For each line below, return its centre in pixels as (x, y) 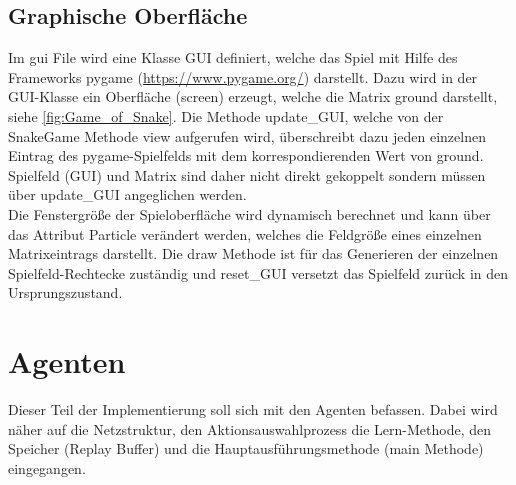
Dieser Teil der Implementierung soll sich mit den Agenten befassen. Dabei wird (253, 409)
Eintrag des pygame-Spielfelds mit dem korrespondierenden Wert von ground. (246, 155)
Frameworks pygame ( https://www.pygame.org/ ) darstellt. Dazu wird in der (243, 76)
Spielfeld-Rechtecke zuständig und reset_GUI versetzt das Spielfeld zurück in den (258, 272)
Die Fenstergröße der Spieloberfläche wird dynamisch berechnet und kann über (249, 213)
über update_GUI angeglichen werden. (127, 194)
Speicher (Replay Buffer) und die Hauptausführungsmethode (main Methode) (246, 448)
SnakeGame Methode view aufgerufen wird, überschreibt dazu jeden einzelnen (247, 135)
